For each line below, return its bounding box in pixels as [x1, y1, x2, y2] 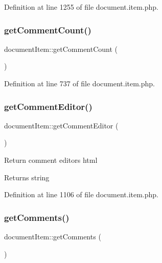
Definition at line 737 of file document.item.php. [4, 78, 155, 88]
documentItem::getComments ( [4, 231, 101, 241]
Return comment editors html [4, 155, 98, 165]
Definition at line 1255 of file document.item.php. [4, 2, 159, 12]
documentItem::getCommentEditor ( [4, 120, 119, 130]
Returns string [4, 172, 50, 182]
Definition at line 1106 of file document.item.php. [4, 189, 159, 200]
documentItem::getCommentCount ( [4, 43, 118, 54]
